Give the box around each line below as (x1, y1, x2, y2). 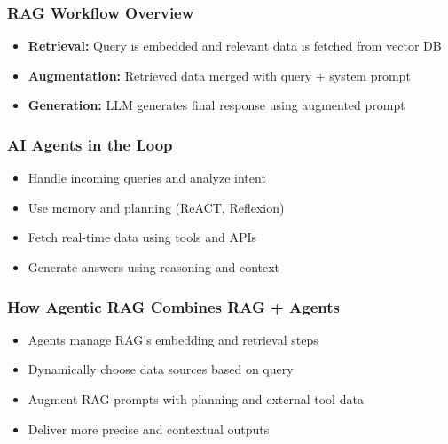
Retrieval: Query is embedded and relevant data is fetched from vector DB (28, 36, 442, 55)
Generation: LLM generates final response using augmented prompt (28, 96, 405, 114)
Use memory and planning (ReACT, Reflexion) (28, 198, 285, 216)
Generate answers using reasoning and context (28, 258, 280, 276)
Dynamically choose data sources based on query (28, 360, 294, 378)
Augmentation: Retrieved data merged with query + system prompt (28, 66, 411, 84)
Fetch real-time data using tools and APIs (28, 228, 257, 246)
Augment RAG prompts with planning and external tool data (28, 390, 364, 408)
